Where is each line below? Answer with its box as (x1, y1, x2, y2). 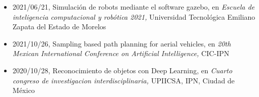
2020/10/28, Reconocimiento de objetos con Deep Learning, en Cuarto (12, 65, 233, 75)
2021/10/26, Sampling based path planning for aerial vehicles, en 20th (12, 38, 231, 48)
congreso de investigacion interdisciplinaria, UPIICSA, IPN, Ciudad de (12, 75, 235, 85)
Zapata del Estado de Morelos (12, 21, 106, 32)
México (12, 85, 35, 95)
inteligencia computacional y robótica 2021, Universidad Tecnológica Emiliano (12, 11, 255, 22)
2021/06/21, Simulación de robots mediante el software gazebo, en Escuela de (12, 2, 255, 12)
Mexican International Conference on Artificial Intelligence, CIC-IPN (12, 48, 229, 59)
